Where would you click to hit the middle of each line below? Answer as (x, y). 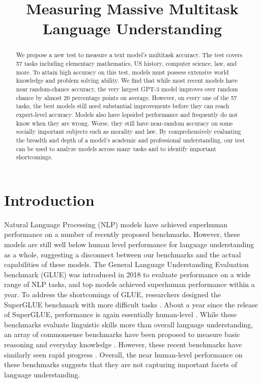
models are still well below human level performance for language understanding (129, 244)
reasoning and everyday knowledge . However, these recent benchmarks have (123, 344)
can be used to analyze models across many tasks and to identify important (116, 148)
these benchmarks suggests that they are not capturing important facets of (121, 364)
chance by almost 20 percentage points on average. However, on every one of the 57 (126, 97)
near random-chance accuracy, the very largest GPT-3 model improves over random (127, 89)
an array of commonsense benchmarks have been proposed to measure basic (122, 334)
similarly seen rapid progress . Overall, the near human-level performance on (123, 354)
